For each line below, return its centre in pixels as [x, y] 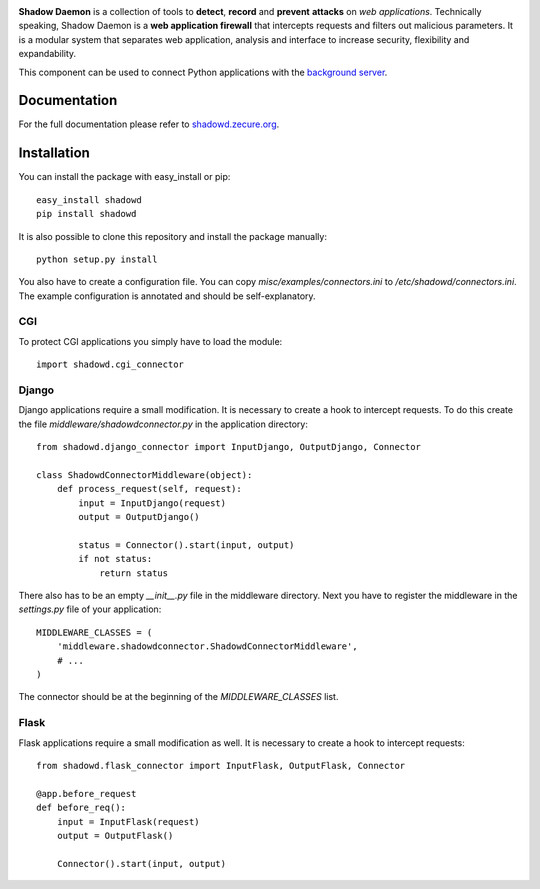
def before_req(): [81, 808]
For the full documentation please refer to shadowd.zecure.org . [149, 124]
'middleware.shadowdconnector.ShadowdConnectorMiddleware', [207, 646]
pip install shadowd [86, 214]
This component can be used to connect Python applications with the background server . [203, 72]
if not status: [115, 559]
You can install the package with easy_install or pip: [124, 177]
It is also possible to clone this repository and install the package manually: [172, 236]
